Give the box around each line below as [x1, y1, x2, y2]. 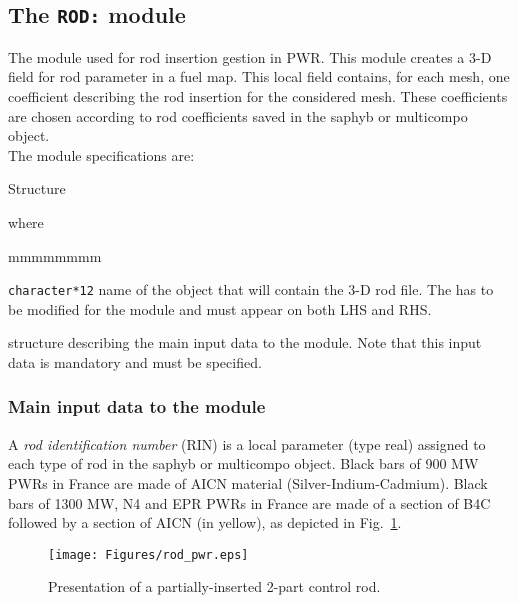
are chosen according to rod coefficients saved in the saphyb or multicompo [8, 105, 468, 126]
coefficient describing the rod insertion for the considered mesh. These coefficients [8, 85, 508, 106]
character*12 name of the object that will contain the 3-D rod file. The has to [8, 279, 494, 300]
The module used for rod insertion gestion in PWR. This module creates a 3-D [8, 46, 492, 67]
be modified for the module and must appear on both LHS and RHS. [8, 298, 432, 319]
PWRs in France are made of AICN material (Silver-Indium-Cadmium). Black [8, 472, 488, 493]
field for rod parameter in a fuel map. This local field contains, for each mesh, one [8, 66, 510, 87]
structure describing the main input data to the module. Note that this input [8, 332, 482, 353]
